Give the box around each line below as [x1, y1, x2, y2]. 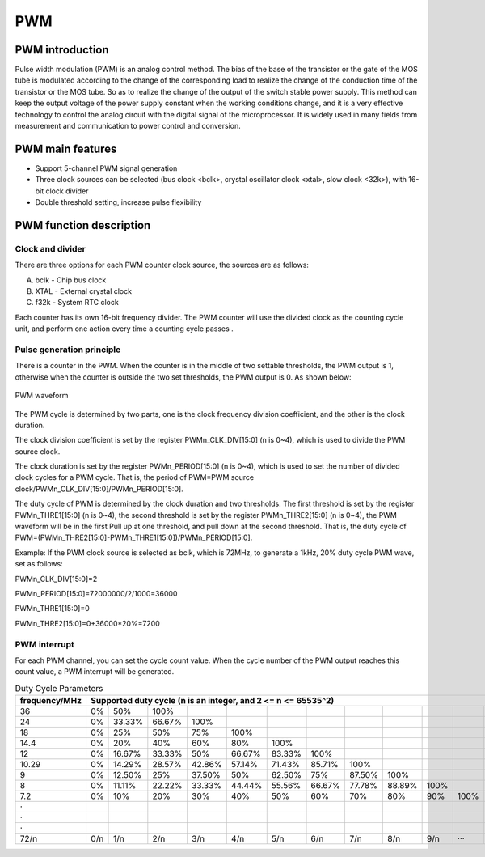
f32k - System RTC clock [35, 298, 119, 308]
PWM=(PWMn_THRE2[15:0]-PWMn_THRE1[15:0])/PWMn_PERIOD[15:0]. [15, 532, 253, 542]
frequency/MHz [19, 695, 82, 706]
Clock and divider [15, 243, 86, 254]
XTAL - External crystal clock [35, 286, 133, 296]
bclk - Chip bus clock [35, 275, 107, 285]
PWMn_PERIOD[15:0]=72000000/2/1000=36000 [15, 588, 178, 598]
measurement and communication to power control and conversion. [15, 121, 242, 131]
